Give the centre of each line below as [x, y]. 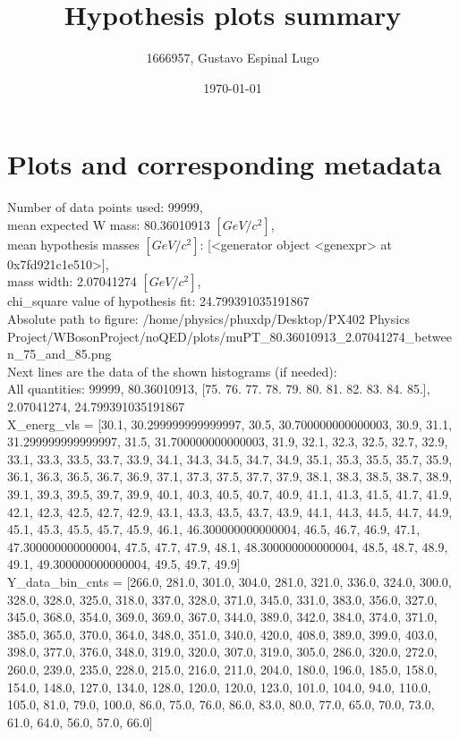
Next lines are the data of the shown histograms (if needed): [172, 371]
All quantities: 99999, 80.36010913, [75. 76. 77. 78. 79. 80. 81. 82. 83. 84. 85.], [219, 389]
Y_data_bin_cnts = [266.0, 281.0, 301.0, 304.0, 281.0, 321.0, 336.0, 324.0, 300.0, [229, 581]
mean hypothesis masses [73, 244]
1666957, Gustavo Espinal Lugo [233, 58]
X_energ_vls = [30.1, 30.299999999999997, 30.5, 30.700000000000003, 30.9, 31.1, [230, 424]
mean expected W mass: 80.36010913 [109, 224]
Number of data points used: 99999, [105, 207]
